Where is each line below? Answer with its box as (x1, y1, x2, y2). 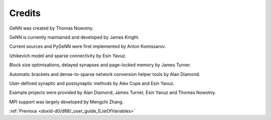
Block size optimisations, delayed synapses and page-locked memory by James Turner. (9, 62, 191, 68)
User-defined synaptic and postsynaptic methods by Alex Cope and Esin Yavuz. (9, 80, 175, 86)
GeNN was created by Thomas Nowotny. (9, 25, 94, 31)
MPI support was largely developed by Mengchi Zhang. (9, 98, 124, 105)
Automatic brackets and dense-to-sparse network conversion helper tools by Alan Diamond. (9, 71, 201, 77)
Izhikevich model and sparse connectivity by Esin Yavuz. (9, 53, 126, 59)
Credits (9, 8, 41, 19)
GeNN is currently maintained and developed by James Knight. (9, 34, 140, 40)
